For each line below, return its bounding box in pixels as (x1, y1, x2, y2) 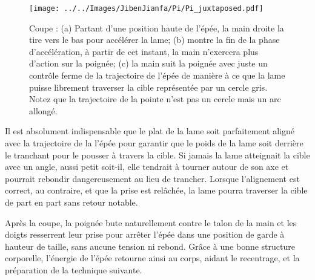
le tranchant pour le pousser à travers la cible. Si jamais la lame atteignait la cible (5, 148, 310, 161)
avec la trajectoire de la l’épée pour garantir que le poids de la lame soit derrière (5, 137, 303, 149)
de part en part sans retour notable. (5, 195, 138, 208)
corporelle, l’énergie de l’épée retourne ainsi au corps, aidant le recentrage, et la (5, 252, 300, 264)
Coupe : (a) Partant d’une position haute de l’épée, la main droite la (29, 21, 284, 34)
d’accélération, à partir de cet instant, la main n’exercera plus (29, 45, 259, 57)
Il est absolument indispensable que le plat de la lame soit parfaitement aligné (5, 125, 294, 137)
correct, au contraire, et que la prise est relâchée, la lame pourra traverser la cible (5, 184, 308, 197)
